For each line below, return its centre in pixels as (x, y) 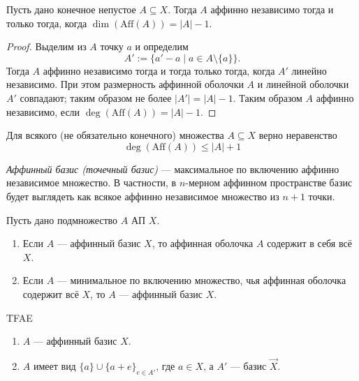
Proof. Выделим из (46, 46)
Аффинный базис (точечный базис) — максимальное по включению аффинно (173, 169)
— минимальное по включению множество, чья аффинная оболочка (202, 280)
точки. (322, 196)
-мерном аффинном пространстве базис (269, 182)
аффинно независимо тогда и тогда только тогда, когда (159, 70)
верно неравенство (298, 135)
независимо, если (43, 111)
